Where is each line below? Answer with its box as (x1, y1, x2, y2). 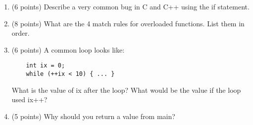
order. (11, 28, 30, 38)
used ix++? (11, 94, 48, 105)
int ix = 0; (26, 62, 65, 69)
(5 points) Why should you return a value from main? (11, 111, 175, 121)
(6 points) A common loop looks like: (11, 44, 125, 55)
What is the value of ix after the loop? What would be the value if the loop (11, 84, 241, 95)
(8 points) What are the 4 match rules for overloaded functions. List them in (11, 18, 245, 28)
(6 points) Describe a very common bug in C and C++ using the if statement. (11, 1, 250, 11)
